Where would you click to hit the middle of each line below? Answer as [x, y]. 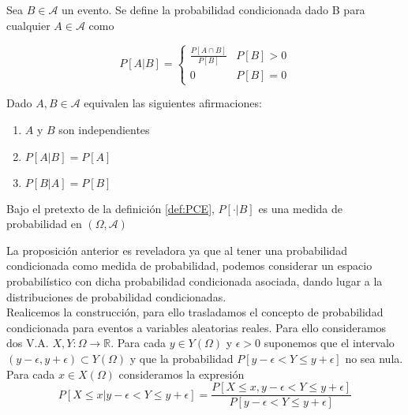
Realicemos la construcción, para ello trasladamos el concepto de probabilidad [195, 312]
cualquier [28, 25]
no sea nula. [374, 358]
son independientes [104, 129]
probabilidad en [44, 224]
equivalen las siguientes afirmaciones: [173, 103]
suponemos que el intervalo [329, 343]
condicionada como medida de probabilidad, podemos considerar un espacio [189, 265]
